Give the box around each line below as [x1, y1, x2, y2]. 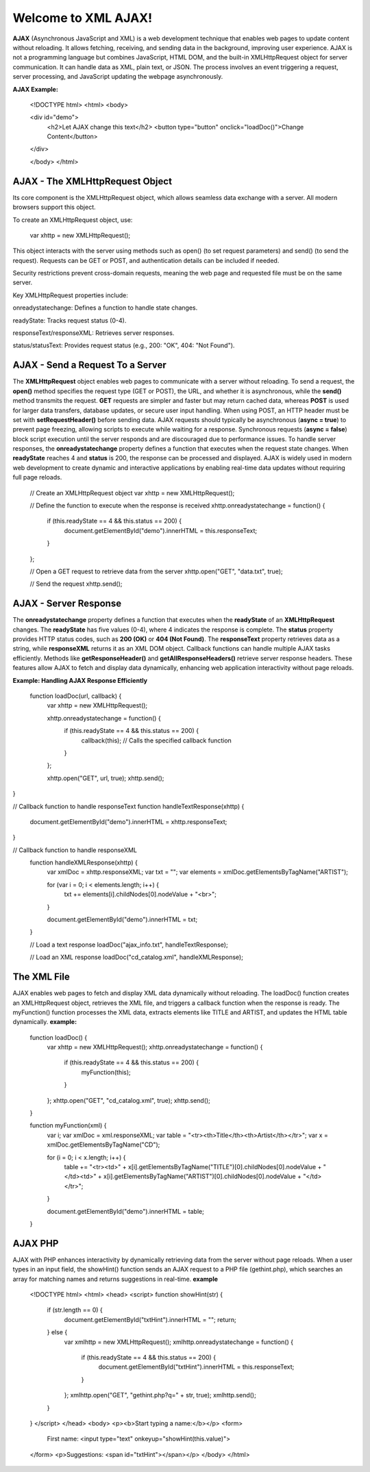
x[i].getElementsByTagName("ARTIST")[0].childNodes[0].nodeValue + [103, 1172, 301, 1181]
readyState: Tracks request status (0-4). [12, 316, 127, 325]
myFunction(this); [81, 1068, 132, 1076]
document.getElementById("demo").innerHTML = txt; [47, 915, 198, 924]
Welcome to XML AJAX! [12, 10, 153, 25]
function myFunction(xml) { [29, 1121, 107, 1130]
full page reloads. [12, 473, 62, 482]
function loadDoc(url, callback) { [29, 692, 122, 700]
